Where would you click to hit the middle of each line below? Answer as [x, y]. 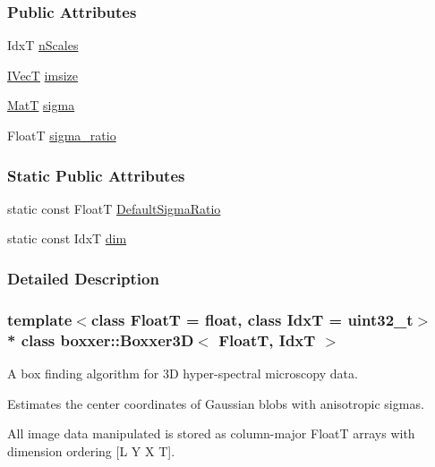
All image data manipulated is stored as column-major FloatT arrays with [211, 433]
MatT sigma [41, 105]
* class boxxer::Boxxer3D [101, 340]
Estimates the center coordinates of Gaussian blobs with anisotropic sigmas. [216, 403]
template [40, 319]
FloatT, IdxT [267, 340]
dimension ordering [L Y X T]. [91, 450]
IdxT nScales [43, 45]
